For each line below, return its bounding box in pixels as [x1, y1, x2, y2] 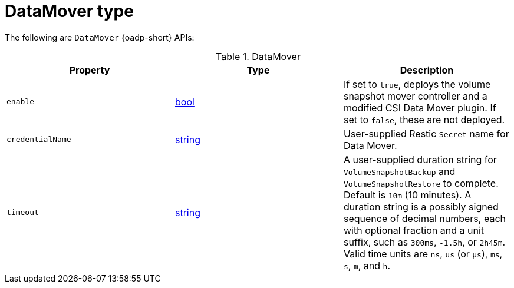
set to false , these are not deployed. [343, 113, 505, 125]
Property [69, 64, 110, 76]
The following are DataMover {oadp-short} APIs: [5, 32, 195, 42]
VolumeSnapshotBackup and [343, 165, 456, 177]
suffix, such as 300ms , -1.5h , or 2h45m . [343, 236, 506, 248]
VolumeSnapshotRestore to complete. [343, 177, 499, 189]
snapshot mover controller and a [343, 90, 487, 102]
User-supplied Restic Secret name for [343, 127, 509, 140]
